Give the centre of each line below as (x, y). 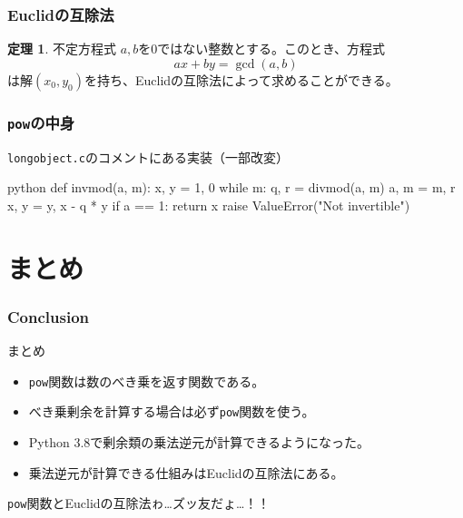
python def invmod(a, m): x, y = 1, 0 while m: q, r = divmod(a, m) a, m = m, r (231, 187)
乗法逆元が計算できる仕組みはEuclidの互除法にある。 (186, 472)
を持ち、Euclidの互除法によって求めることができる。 (241, 79)
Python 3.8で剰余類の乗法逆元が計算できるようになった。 (199, 441)
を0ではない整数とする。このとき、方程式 (261, 49)
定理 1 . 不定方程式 (62, 49)
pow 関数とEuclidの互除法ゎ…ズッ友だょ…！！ (139, 503)
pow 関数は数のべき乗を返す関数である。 (147, 381)
